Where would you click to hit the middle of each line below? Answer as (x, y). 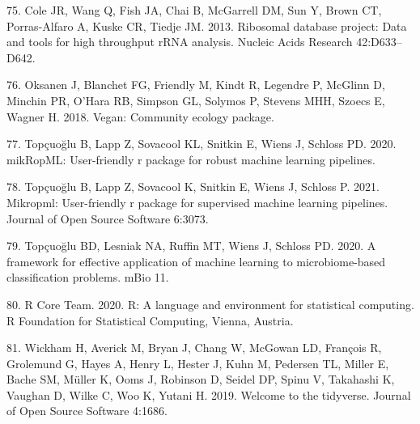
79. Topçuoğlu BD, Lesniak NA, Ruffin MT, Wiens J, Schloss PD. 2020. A (191, 246)
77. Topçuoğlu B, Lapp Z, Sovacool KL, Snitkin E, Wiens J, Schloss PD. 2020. (202, 144)
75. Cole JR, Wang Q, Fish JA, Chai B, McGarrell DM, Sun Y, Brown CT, (194, 10)
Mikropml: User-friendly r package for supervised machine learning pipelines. (197, 202)
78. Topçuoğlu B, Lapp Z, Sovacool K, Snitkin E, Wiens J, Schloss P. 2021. (193, 187)
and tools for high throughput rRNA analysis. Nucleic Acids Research (180, 42)
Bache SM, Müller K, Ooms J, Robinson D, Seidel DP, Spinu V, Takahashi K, (201, 379)
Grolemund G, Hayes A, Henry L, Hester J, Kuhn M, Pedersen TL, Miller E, (198, 363)
